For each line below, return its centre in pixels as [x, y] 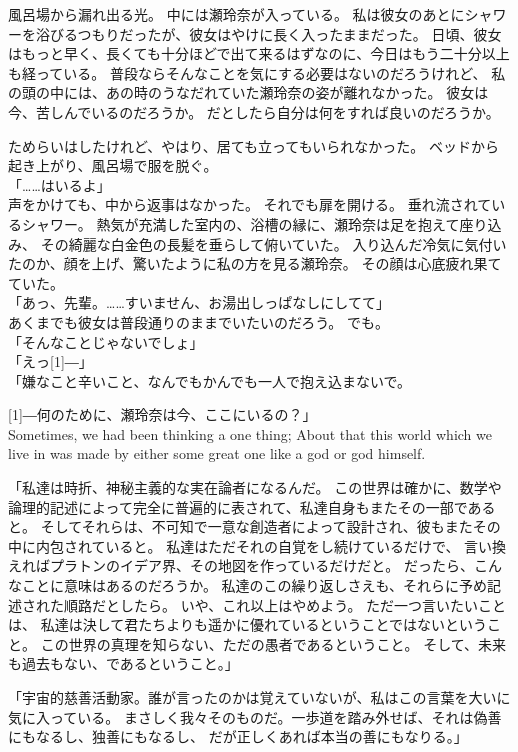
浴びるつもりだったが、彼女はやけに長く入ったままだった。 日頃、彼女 [268, 33]
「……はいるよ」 [59, 184]
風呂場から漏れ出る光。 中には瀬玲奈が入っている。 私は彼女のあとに [236, 14]
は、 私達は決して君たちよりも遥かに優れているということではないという [248, 624]
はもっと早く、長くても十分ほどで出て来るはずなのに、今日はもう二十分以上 [259, 53]
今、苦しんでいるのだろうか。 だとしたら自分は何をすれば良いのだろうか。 [254, 111]
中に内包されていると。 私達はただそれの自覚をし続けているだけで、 [234, 545]
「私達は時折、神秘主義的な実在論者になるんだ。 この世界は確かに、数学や [255, 487]
